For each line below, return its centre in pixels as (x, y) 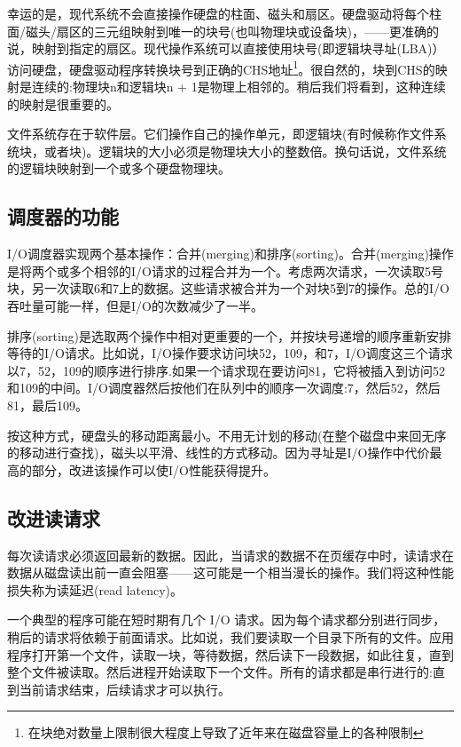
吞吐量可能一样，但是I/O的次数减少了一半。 (135, 305)
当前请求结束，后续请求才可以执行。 (125, 689)
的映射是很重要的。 (63, 103)
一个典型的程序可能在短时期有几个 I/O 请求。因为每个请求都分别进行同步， (227, 620)
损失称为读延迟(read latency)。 (95, 589)
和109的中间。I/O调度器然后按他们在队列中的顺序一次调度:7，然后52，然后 (224, 388)
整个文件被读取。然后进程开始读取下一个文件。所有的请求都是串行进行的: (220, 672)
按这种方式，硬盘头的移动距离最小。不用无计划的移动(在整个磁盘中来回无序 (227, 435)
